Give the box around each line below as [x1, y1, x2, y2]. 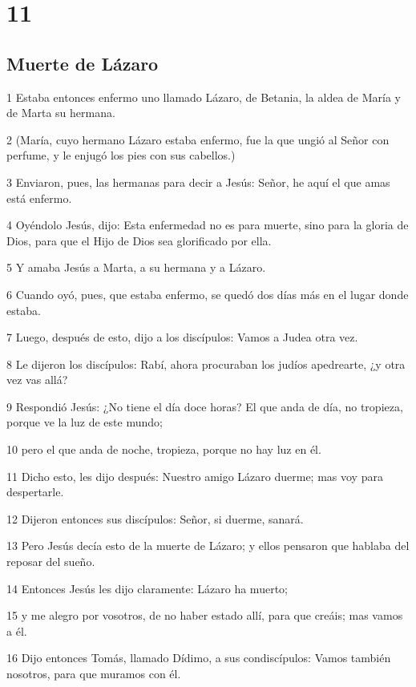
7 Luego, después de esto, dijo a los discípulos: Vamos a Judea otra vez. [6, 329, 358, 346]
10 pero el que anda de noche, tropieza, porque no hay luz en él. [6, 441, 321, 458]
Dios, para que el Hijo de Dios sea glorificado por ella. [6, 232, 272, 249]
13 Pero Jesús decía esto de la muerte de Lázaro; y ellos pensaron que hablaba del [6, 537, 410, 554]
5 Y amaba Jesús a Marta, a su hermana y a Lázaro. [6, 259, 266, 276]
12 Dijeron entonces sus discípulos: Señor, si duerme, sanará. [6, 510, 304, 527]
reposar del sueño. [6, 553, 95, 570]
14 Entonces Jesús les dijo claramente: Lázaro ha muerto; [6, 580, 288, 596]
